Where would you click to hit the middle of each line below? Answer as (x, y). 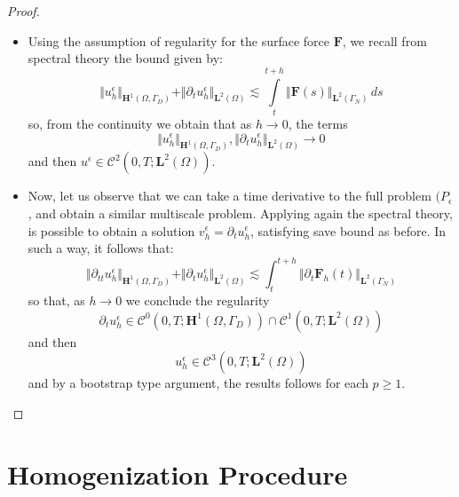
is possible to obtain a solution (111, 230)
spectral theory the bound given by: (125, 58)
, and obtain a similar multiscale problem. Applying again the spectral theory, (240, 213)
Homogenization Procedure (178, 473)
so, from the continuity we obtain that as (140, 123)
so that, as (56, 300)
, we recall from (384, 40)
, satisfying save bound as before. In (348, 230)
